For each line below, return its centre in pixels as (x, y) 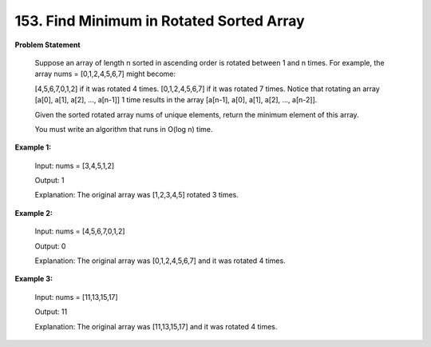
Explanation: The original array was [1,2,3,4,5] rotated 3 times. (137, 195)
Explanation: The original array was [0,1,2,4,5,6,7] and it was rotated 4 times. (160, 261)
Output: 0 (50, 246)
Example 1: (33, 147)
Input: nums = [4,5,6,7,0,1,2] (80, 231)
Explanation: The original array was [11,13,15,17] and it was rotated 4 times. (156, 326)
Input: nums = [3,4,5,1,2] (75, 166)
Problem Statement (47, 45)
